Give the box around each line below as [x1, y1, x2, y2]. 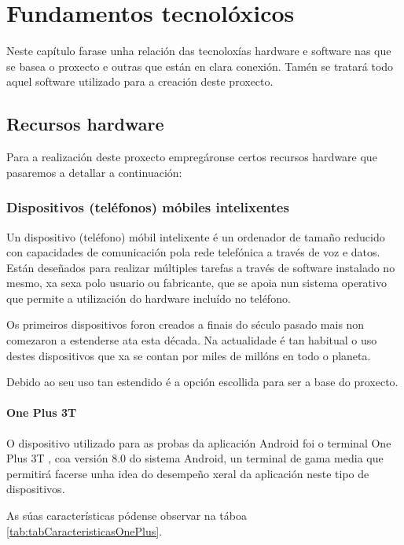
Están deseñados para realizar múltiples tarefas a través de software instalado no [6, 259, 395, 275]
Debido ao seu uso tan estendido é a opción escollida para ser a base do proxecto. [6, 374, 398, 390]
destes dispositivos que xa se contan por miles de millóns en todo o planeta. [6, 347, 371, 363]
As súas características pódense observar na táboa [6, 507, 247, 524]
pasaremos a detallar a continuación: [6, 164, 182, 180]
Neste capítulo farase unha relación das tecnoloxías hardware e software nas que [6, 42, 391, 59]
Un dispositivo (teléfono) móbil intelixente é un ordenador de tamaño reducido [6, 228, 385, 245]
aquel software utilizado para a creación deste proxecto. [6, 73, 274, 90]
